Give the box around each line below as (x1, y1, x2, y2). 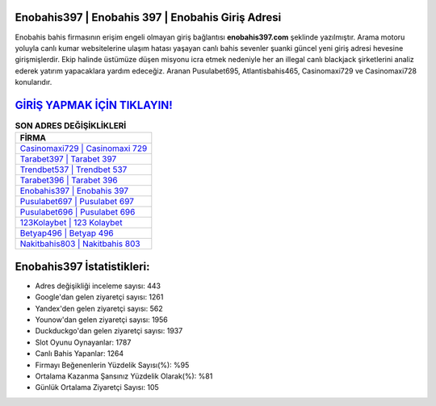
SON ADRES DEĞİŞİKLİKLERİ (15, 120, 127, 132)
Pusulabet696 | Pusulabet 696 (19, 207, 136, 218)
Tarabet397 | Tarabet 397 (19, 153, 117, 165)
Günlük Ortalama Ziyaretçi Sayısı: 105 (35, 383, 159, 392)
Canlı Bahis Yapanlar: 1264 (35, 349, 124, 358)
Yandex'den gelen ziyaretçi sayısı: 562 (35, 303, 163, 313)
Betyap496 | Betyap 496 (19, 228, 114, 239)
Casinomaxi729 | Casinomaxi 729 (19, 143, 148, 154)
